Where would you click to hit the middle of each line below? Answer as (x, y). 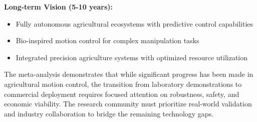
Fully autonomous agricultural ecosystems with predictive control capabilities (135, 23)
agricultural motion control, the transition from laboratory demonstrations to (123, 84)
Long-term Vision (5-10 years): (59, 7)
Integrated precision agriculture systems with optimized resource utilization (132, 57)
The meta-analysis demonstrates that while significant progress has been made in (129, 74)
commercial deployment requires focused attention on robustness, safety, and (122, 94)
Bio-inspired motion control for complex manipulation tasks (107, 40)
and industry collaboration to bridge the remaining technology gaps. (109, 113)
